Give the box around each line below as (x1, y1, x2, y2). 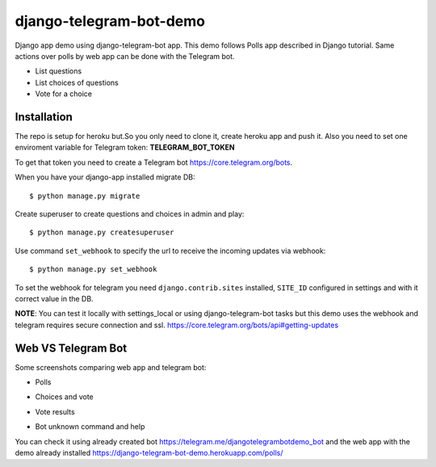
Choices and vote (35, 392, 94, 402)
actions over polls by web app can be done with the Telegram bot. (15, 51, 235, 61)
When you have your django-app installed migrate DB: (15, 172, 195, 182)
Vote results (35, 406, 76, 416)
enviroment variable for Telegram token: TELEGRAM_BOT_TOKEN (15, 142, 235, 153)
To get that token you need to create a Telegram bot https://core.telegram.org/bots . (15, 158, 293, 167)
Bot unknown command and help (35, 422, 145, 431)
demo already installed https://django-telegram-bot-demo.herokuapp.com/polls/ (15, 448, 283, 457)
